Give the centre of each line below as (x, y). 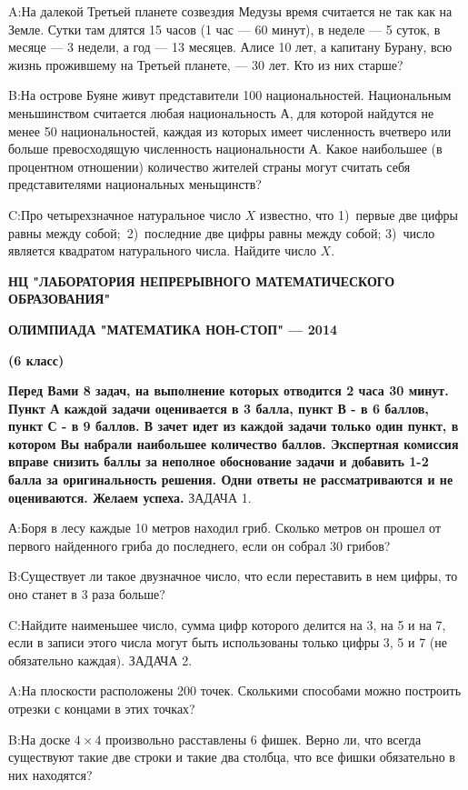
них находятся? (50, 774)
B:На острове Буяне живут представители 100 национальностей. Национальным (230, 95)
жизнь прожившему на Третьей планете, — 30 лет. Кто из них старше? (206, 64)
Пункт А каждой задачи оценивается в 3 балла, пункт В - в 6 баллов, (219, 408)
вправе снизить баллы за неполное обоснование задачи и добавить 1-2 (219, 461)
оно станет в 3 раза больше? (87, 594)
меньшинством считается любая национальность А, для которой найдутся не (221, 112)
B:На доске (40, 739)
